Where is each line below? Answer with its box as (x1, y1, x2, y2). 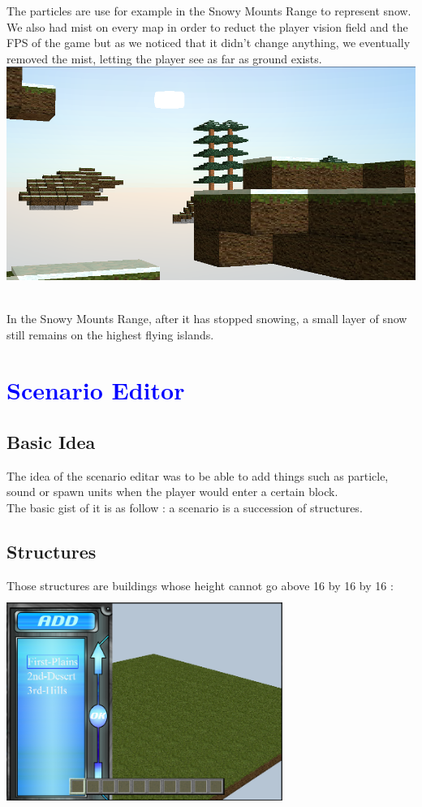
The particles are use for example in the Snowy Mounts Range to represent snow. (6, 2, 411, 19)
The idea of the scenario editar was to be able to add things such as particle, (6, 467, 389, 484)
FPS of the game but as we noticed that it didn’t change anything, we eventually (6, 34, 411, 51)
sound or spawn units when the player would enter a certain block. (6, 483, 338, 500)
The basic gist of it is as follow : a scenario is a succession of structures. (6, 499, 363, 516)
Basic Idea (6, 429, 96, 455)
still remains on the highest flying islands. (6, 326, 214, 343)
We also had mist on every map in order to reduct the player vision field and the (6, 18, 408, 35)
